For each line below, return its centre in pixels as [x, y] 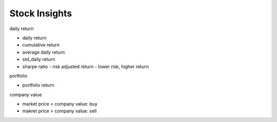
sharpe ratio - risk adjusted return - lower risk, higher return [85, 66]
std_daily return [39, 59]
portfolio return [38, 85]
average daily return [44, 52]
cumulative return [41, 45]
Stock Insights [41, 13]
